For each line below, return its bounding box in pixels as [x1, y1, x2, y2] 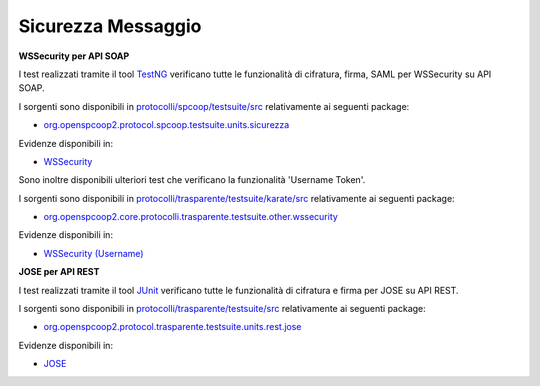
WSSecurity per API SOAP [18, 50, 130, 62]
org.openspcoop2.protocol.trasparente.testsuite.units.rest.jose [43, 321, 302, 333]
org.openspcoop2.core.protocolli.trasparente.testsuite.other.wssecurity [43, 211, 339, 223]
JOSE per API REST [18, 266, 100, 278]
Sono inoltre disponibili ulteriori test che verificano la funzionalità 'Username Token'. [18, 174, 366, 186]
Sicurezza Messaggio [18, 15, 202, 37]
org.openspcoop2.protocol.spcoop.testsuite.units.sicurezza [43, 119, 290, 131]
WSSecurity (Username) [43, 247, 144, 259]
